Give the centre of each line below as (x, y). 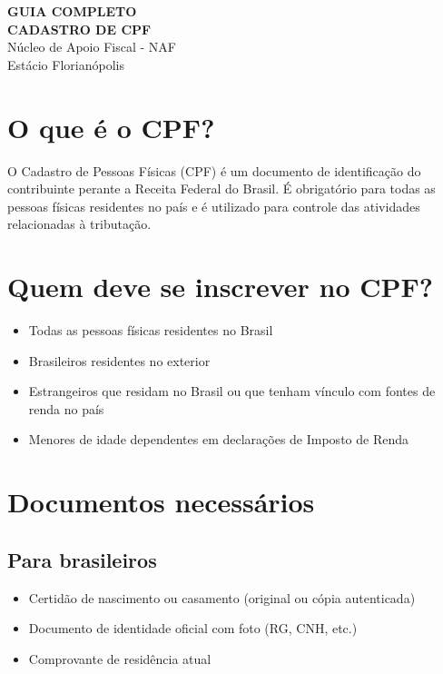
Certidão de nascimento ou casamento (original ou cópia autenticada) (222, 597)
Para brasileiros (82, 559)
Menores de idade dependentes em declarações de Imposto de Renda (218, 439)
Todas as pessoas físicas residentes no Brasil (151, 330)
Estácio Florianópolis (66, 64)
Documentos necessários (161, 502)
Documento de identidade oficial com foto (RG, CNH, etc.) (193, 628)
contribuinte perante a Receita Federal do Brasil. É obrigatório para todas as (221, 188)
